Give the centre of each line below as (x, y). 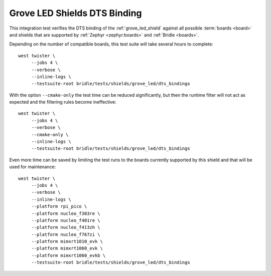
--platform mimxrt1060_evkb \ (69, 255)
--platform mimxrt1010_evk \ (67, 241)
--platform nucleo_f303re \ (66, 213)
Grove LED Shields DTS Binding (76, 13)
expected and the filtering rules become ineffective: (63, 102)
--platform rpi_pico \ (59, 206)
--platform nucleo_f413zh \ (66, 227)
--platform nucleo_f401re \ (66, 220)
